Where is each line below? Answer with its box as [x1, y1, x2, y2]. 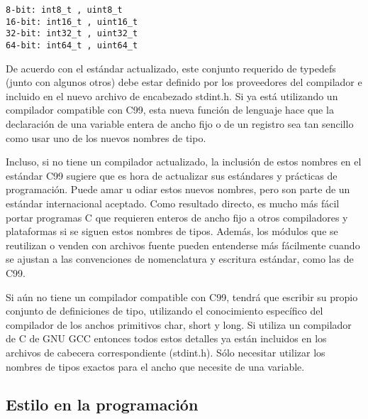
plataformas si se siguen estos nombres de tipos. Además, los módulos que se [6, 224, 338, 239]
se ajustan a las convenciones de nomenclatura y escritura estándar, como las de [6, 251, 354, 266]
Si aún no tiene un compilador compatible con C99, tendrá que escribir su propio [6, 289, 358, 304]
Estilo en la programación [6, 393, 199, 415]
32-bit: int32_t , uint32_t [6, 28, 138, 39]
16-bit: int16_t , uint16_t [6, 16, 138, 27]
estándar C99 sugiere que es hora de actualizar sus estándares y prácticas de [6, 168, 338, 183]
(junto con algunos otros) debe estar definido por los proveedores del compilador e [6, 75, 362, 89]
